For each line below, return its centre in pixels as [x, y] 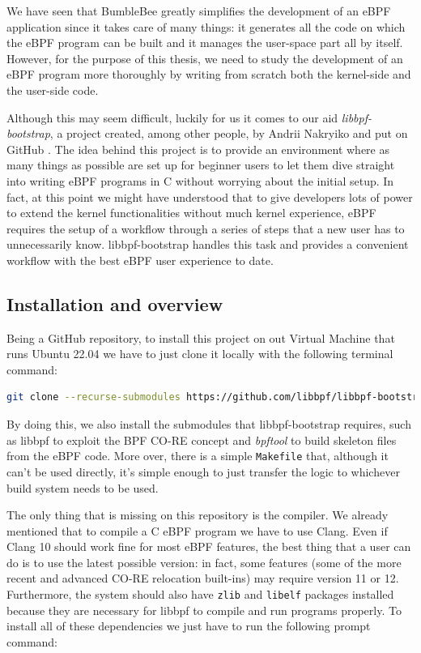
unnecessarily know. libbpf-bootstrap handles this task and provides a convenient [208, 244]
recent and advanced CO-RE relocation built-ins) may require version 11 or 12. [203, 578]
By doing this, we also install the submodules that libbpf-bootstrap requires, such [209, 424]
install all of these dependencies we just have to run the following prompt [189, 626]
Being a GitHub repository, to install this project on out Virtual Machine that [201, 337]
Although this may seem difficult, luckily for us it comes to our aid [172, 117]
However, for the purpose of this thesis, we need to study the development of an [205, 58]
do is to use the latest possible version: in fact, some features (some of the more [204, 562]
